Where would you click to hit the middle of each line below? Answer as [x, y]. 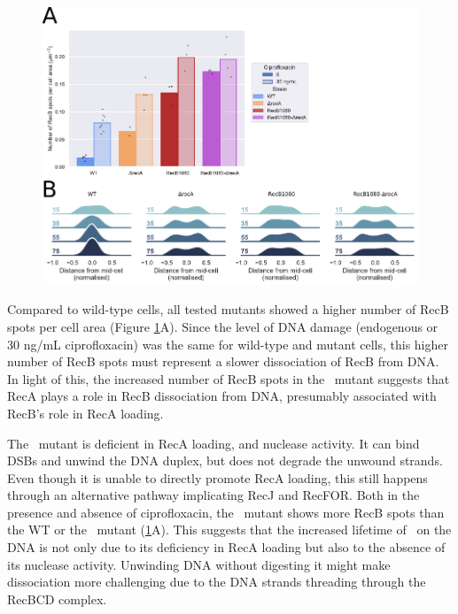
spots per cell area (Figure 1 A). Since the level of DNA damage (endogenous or [223, 326]
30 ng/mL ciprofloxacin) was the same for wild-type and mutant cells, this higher [228, 344]
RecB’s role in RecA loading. [85, 413]
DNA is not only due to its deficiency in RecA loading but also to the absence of [226, 547]
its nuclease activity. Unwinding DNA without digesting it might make [199, 564]
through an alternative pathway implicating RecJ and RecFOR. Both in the [213, 495]
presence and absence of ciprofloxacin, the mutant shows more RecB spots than [226, 512]
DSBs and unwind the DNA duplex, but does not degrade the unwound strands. [225, 460]
